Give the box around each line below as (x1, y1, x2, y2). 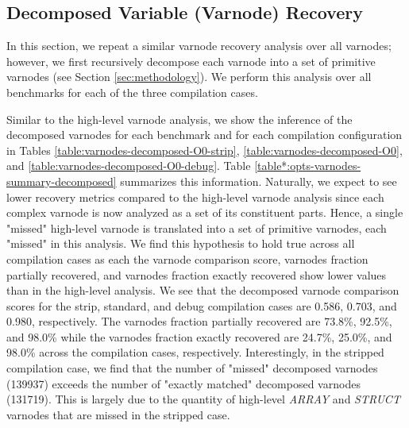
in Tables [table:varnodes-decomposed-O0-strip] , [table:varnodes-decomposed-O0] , (6, 141, 403, 158)
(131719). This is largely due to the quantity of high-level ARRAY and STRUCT (6, 391, 400, 407)
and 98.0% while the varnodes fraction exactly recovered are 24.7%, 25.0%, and (6, 328, 392, 345)
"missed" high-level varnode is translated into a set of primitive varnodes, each (6, 219, 387, 236)
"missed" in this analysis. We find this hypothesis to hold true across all (6, 235, 355, 252)
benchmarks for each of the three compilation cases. (6, 83, 258, 100)
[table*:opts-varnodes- (254, 157, 361, 174)
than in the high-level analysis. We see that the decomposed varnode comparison (6, 282, 399, 299)
